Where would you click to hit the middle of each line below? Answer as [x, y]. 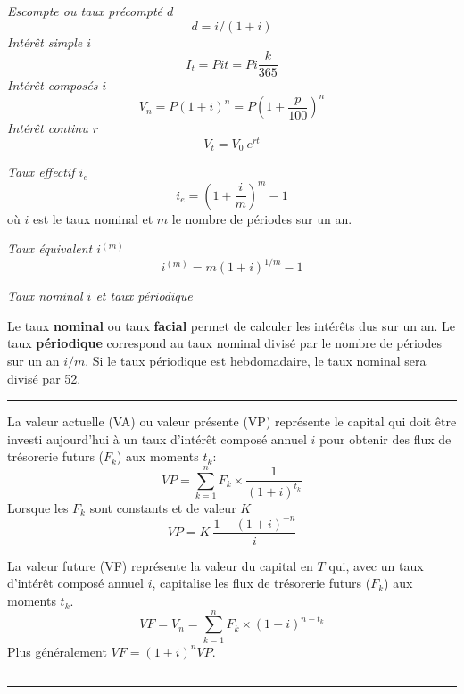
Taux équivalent [50, 248]
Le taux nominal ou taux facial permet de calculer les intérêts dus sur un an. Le [231, 325]
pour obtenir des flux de [385, 438]
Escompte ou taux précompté [85, 11]
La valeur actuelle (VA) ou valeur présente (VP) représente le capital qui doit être [232, 421]
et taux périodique [144, 296]
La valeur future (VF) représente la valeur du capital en [160, 565]
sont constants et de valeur [163, 507]
